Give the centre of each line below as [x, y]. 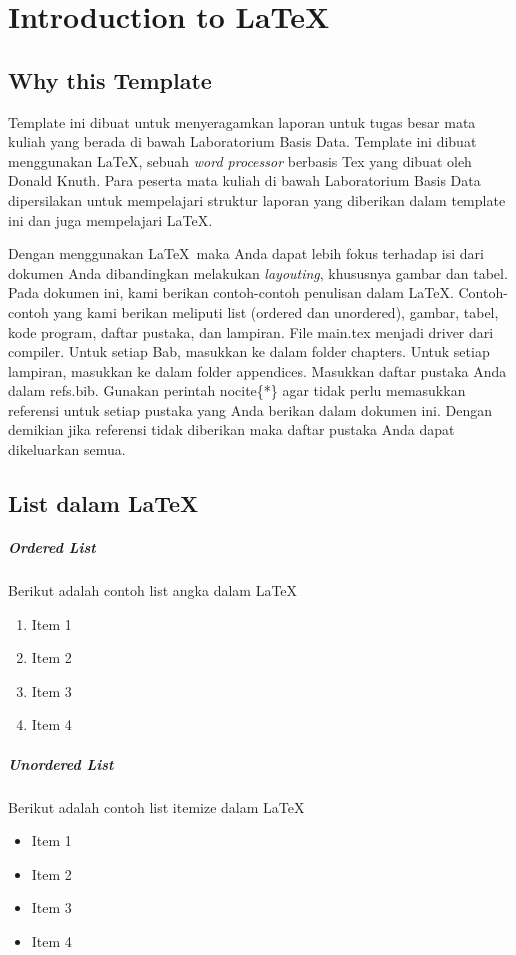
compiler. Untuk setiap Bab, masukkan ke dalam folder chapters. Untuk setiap [249, 351]
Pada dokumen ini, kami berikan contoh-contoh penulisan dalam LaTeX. [231, 292]
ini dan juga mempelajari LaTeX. [110, 219]
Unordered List [61, 763]
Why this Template [110, 79]
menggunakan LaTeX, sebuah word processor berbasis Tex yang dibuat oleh [240, 160]
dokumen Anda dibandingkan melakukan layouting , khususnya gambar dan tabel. [258, 272]
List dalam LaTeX [103, 503]
